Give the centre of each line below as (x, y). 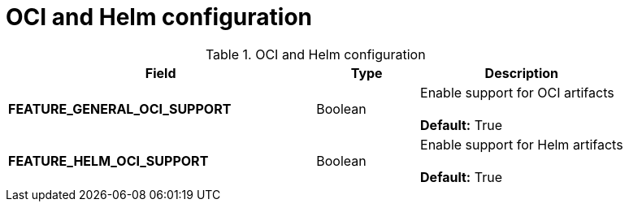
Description (522, 73)
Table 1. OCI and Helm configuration (315, 54)
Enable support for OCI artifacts (517, 92)
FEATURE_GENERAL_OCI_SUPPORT (120, 108)
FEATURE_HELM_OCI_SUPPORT (108, 160)
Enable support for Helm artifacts (522, 144)
